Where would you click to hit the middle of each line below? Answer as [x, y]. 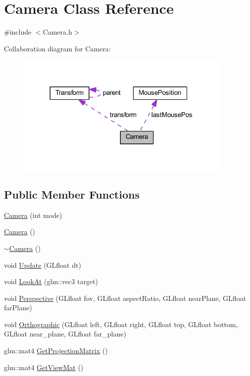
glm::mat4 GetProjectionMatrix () [56, 351]
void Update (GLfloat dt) [43, 265]
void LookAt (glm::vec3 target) [51, 281]
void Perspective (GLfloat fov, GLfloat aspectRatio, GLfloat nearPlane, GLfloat [125, 298]
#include [18, 32]
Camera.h [57, 32]
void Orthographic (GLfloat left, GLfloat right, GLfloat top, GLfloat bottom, [121, 324]
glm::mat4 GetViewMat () [44, 367]
